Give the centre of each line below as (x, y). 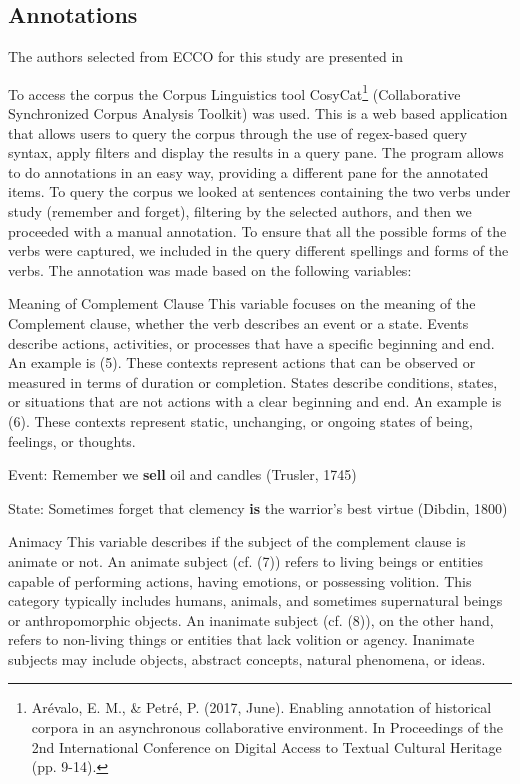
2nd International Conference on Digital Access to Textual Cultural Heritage (266, 746)
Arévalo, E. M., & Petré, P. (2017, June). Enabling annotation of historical (261, 707)
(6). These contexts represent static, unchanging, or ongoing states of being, (240, 420)
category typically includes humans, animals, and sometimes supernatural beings (255, 600)
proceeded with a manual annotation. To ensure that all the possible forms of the (257, 230)
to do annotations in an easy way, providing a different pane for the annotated (248, 171)
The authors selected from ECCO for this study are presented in (206, 56)
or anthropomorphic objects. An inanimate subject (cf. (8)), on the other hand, (251, 619)
